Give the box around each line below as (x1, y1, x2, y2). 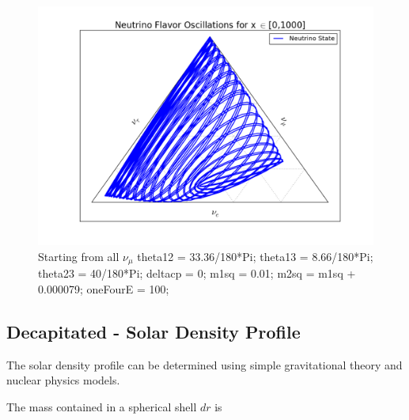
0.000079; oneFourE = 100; (38, 280, 169, 297)
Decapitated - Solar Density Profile (6, 319, 301, 343)
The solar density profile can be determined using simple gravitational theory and (6, 356, 403, 373)
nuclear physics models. (6, 372, 120, 388)
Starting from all (38, 248, 119, 264)
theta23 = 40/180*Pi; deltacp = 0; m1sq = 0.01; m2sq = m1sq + (38, 265, 356, 282)
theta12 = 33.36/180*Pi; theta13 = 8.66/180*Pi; (137, 248, 373, 264)
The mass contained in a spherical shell (6, 398, 197, 414)
